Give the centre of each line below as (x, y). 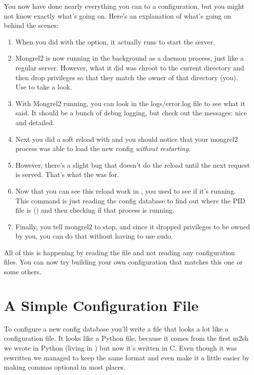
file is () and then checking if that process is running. (95, 210)
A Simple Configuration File (101, 305)
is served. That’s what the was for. (67, 174)
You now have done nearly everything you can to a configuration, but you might (124, 6)
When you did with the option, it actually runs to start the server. (115, 41)
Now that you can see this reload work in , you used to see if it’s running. (126, 190)
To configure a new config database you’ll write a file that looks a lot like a (116, 328)
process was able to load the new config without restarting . (103, 148)
